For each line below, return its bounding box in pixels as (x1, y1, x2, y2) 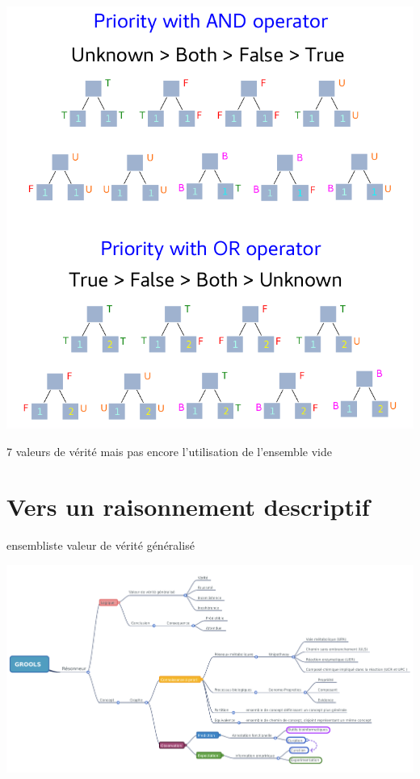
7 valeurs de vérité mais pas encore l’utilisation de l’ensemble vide (6, 442, 332, 459)
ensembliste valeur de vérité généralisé (6, 537, 195, 554)
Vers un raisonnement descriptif (6, 490, 370, 523)
